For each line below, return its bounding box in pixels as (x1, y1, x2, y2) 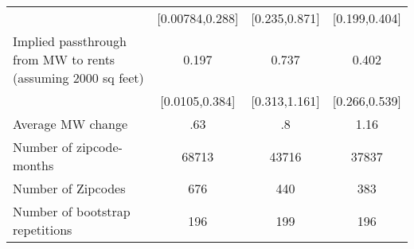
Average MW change (13, 115, 128, 133)
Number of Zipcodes (13, 179, 126, 197)
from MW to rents (13, 50, 115, 68)
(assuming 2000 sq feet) (13, 68, 144, 87)
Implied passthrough (13, 32, 127, 50)
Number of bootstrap (13, 202, 131, 220)
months (13, 156, 54, 174)
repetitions (13, 220, 72, 239)
